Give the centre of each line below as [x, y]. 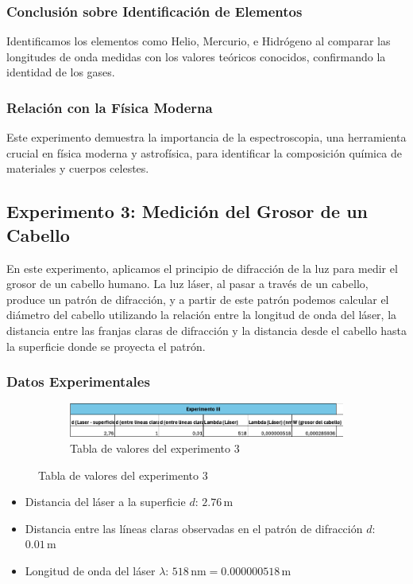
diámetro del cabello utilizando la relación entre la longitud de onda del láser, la [202, 315]
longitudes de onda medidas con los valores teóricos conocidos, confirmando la [196, 56]
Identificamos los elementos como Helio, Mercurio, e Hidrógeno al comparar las [199, 41]
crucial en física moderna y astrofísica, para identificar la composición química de [204, 152]
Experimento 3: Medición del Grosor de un [187, 211]
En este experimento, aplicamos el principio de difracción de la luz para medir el [202, 268]
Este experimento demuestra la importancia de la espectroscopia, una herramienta [206, 137]
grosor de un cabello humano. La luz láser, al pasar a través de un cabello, [187, 284]
